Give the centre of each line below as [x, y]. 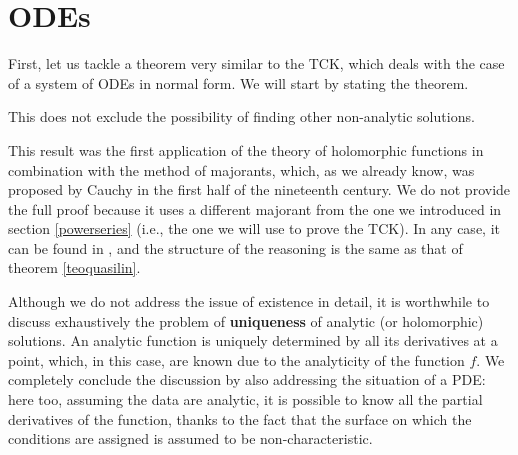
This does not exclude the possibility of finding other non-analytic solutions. [241, 116]
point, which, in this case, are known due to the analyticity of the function [236, 359]
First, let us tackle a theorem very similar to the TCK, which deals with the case [256, 63]
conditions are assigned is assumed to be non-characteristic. [190, 438]
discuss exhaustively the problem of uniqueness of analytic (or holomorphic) [246, 320]
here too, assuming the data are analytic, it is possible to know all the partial [245, 399]
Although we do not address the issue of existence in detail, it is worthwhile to [249, 301]
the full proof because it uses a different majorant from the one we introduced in [255, 208]
